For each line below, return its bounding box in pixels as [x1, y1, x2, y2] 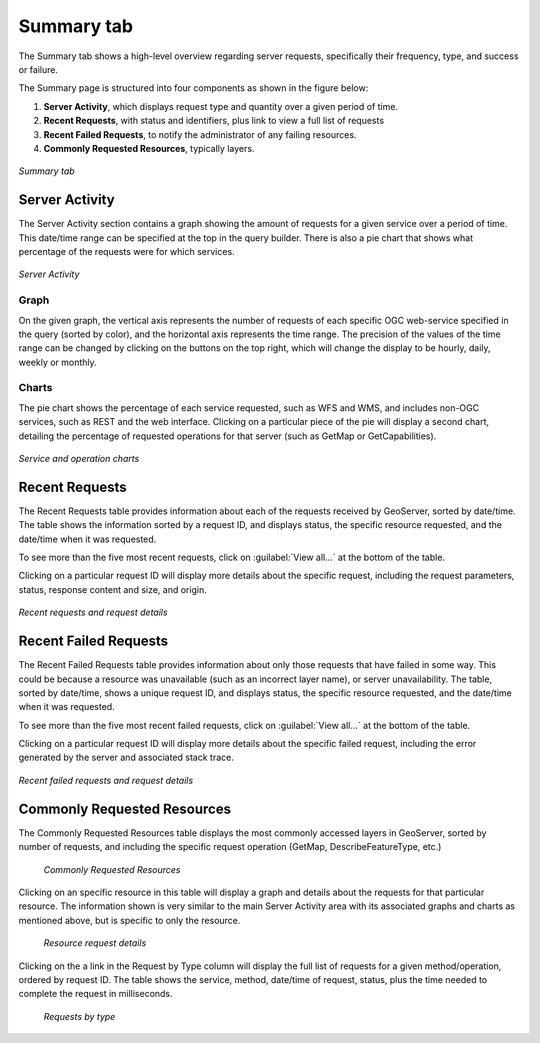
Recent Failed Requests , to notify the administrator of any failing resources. [43, 128, 357, 140]
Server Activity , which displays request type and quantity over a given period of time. [43, 100, 399, 112]
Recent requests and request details [18, 606, 169, 619]
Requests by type [43, 1010, 116, 1022]
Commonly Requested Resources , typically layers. [43, 142, 255, 154]
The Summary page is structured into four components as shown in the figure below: [18, 82, 369, 94]
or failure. [18, 63, 59, 75]
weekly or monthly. [18, 356, 97, 368]
